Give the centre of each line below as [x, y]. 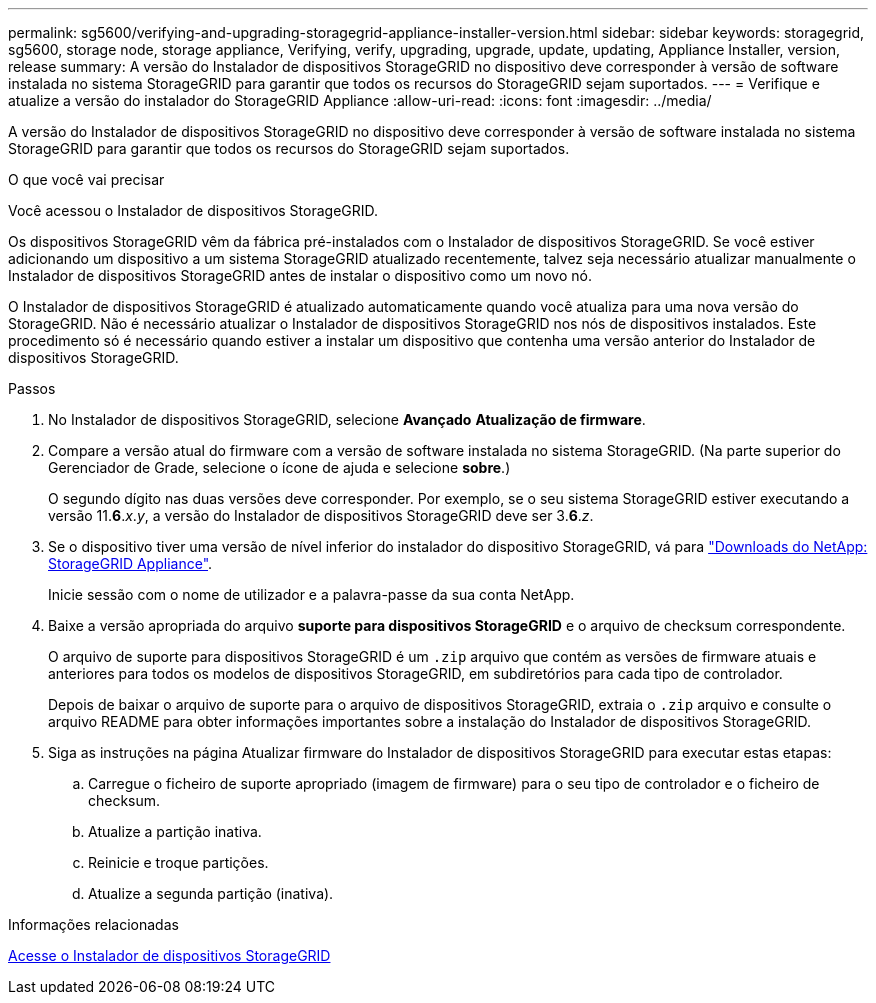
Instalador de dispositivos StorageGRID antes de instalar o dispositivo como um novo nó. [300, 275]
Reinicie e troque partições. [178, 862]
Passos [32, 388]
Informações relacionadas [93, 924]
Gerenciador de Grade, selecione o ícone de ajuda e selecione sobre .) [279, 467]
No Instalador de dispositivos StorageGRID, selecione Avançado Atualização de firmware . [347, 419]
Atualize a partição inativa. [175, 831]
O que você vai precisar [86, 179]
